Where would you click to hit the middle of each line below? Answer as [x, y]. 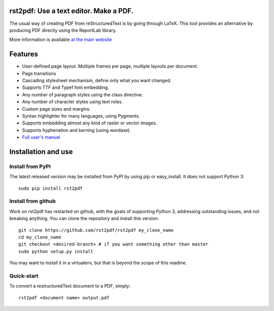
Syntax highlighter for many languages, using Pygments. [81, 116]
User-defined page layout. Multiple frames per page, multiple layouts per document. [110, 66]
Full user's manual [41, 137]
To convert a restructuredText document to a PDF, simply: [70, 286]
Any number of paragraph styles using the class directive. [82, 94]
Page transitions [39, 73]
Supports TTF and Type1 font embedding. [65, 88]
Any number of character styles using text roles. [72, 102]
